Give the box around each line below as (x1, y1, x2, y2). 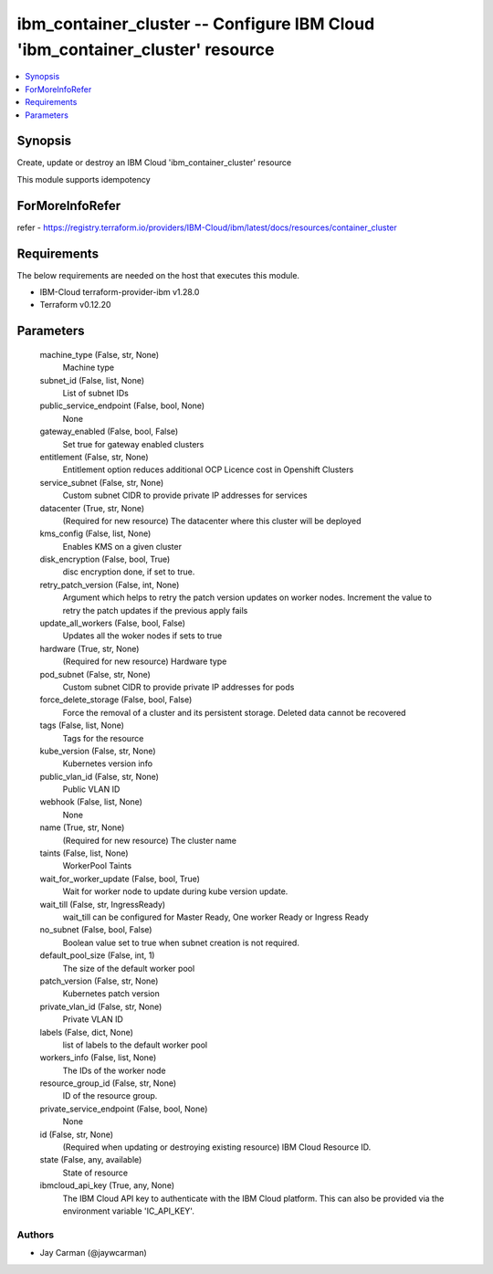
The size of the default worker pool (62, 963, 195, 974)
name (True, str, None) (39, 822, 125, 833)
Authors (16, 1228, 55, 1241)
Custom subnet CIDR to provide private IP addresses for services (62, 490, 308, 501)
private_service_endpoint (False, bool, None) (39, 1103, 208, 1114)
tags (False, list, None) (39, 720, 125, 731)
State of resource (62, 1167, 129, 1178)
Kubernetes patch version (62, 988, 160, 999)
